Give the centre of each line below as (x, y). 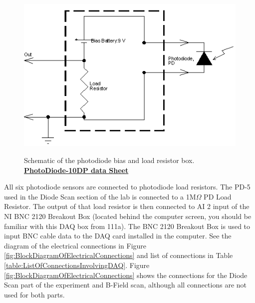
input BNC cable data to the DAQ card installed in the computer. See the (118, 236)
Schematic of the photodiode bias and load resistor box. (109, 160)
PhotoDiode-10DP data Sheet (76, 170)
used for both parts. (34, 294)
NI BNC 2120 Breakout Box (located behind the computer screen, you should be (128, 216)
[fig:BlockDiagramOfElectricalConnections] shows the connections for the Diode (126, 275)
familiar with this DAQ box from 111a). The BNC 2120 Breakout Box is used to (127, 226)
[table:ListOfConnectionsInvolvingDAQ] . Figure (77, 265)
